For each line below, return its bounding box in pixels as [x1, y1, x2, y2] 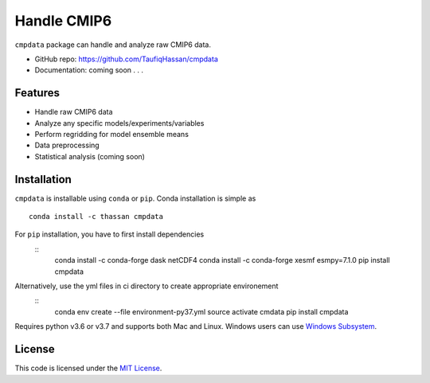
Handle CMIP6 [14, 12, 112, 29]
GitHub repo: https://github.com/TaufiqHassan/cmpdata [34, 54, 218, 64]
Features [14, 86, 60, 100]
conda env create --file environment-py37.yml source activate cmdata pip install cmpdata [54, 307, 349, 316]
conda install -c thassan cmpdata [29, 212, 163, 221]
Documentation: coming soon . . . [34, 65, 143, 75]
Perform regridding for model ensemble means [34, 130, 189, 139]
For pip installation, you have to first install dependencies [14, 229, 205, 239]
